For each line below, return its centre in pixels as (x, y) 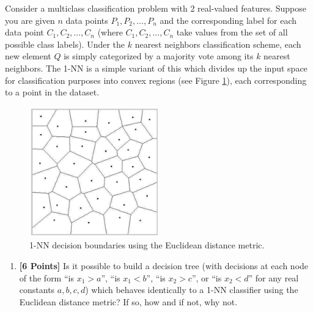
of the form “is (46, 277)
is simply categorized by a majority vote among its (159, 56)
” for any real (274, 277)
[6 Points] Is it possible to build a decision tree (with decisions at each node (164, 265)
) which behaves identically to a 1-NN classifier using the (192, 290)
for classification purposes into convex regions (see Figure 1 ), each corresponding (156, 80)
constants (37, 290)
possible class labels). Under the (65, 44)
